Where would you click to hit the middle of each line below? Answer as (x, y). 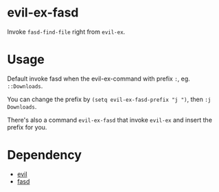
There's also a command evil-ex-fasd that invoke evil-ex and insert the (110, 120)
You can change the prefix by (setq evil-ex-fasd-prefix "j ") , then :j (109, 99)
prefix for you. (27, 127)
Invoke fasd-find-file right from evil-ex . (66, 32)
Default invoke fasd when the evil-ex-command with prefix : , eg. (99, 78)
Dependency (45, 155)
